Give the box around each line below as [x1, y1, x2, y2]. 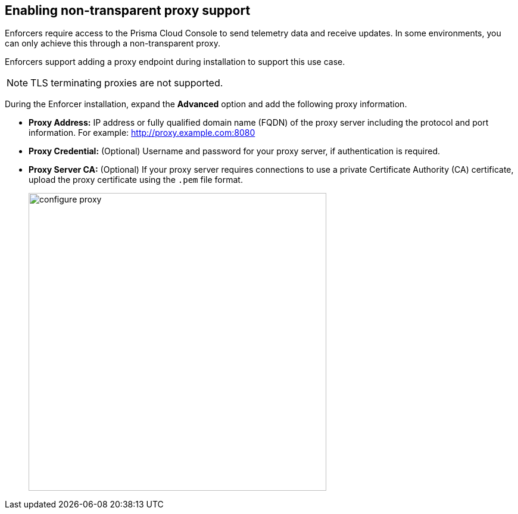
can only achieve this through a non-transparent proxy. [5, 38, 220, 49]
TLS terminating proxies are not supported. [30, 77, 223, 89]
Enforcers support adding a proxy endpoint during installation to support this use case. [5, 57, 345, 67]
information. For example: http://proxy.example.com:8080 [29, 127, 255, 138]
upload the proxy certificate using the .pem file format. [29, 175, 243, 185]
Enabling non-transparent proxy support [5, 3, 251, 18]
